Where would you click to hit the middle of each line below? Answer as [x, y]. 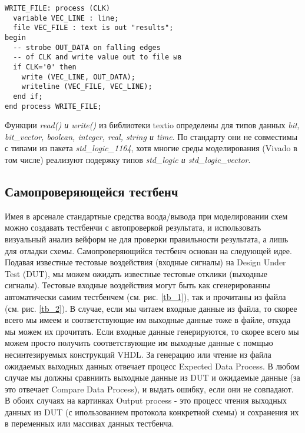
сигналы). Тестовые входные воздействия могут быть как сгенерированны [137, 285]
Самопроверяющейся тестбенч [92, 191]
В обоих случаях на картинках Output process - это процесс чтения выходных [146, 400]
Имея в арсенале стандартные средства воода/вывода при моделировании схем [146, 216]
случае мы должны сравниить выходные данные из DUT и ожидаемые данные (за [152, 377]
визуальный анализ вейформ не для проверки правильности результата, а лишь [147, 239]
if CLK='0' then [45, 67]
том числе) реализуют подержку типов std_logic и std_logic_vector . [128, 159]
